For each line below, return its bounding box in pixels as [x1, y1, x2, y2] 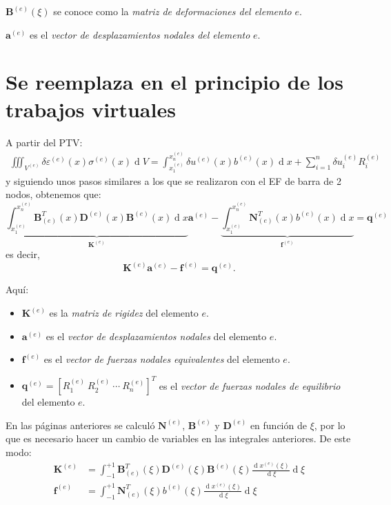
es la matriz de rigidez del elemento [49, 306, 199, 319]
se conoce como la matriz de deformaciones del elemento [53, 4, 292, 18]
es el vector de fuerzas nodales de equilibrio [159, 378, 341, 393]
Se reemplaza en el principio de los [6, 68, 343, 96]
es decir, [6, 247, 40, 261]
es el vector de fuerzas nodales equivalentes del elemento [43, 352, 280, 366]
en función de [250, 417, 307, 432]
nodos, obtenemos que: [6, 187, 101, 201]
